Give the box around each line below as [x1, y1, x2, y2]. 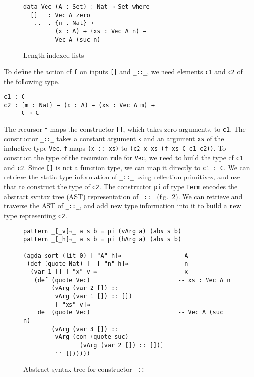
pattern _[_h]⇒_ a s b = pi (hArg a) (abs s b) [23, 236, 182, 243]
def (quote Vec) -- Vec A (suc [37, 309, 224, 316]
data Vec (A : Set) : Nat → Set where [23, 3, 150, 10]
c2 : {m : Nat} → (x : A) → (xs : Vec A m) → [4, 101, 155, 109]
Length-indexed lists [23, 50, 84, 60]
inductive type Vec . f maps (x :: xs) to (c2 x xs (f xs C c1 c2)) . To [4, 143, 226, 153]
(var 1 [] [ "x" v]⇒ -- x [30, 268, 188, 275]
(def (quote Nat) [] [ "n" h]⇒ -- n [27, 260, 188, 267]
